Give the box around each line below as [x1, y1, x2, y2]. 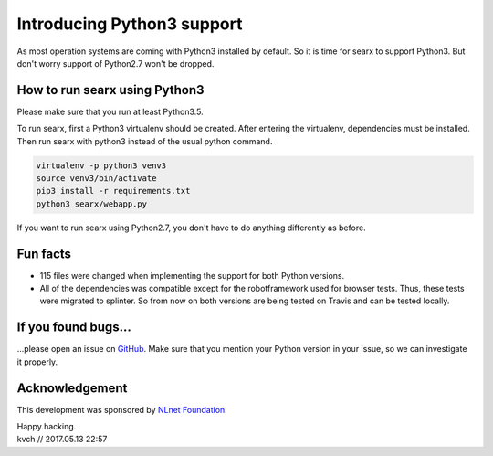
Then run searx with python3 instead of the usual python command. [16, 135, 273, 146]
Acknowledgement [16, 380, 128, 396]
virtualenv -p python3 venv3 [36, 160, 167, 171]
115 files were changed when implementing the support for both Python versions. [39, 270, 345, 281]
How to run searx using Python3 [16, 82, 205, 98]
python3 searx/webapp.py [36, 198, 148, 209]
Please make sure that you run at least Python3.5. [16, 106, 205, 117]
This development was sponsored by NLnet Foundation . [16, 404, 227, 415]
